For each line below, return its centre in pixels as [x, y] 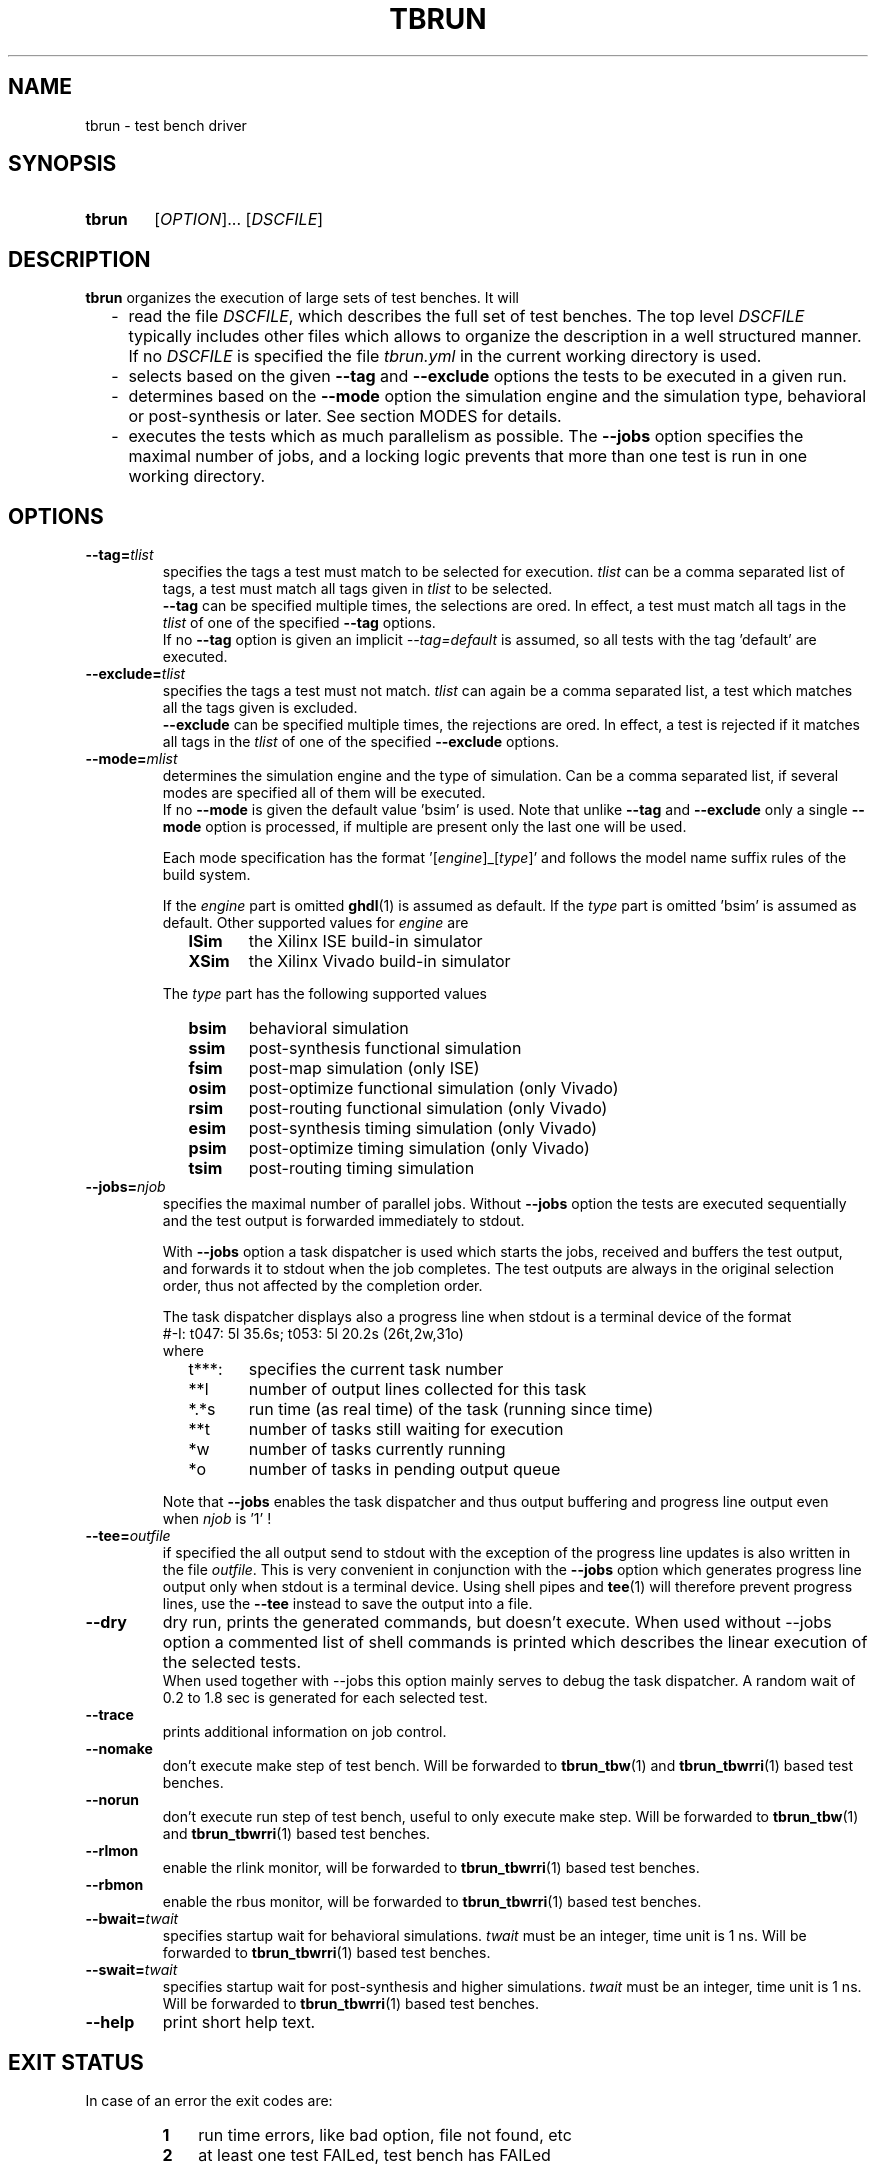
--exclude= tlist [135, 674]
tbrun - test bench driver [166, 125]
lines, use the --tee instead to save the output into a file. [347, 1604]
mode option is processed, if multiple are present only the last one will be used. [424, 827]
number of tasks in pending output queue [404, 1469]
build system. [206, 875]
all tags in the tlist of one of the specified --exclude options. [361, 742]
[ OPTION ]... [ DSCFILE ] [239, 219]
